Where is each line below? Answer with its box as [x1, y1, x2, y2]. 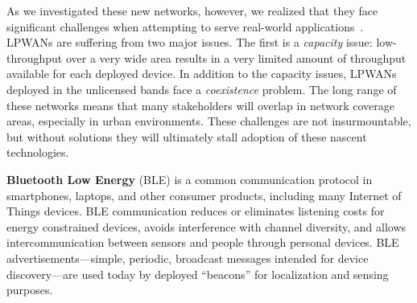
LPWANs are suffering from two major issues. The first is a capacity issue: [6, 34, 373, 51]
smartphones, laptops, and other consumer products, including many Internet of [6, 186, 402, 203]
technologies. [6, 144, 69, 161]
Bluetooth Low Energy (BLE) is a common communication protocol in [6, 170, 373, 187]
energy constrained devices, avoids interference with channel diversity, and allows [6, 218, 407, 235]
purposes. [6, 281, 53, 298]
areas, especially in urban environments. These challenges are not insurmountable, [6, 113, 411, 129]
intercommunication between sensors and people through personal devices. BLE [6, 234, 399, 251]
